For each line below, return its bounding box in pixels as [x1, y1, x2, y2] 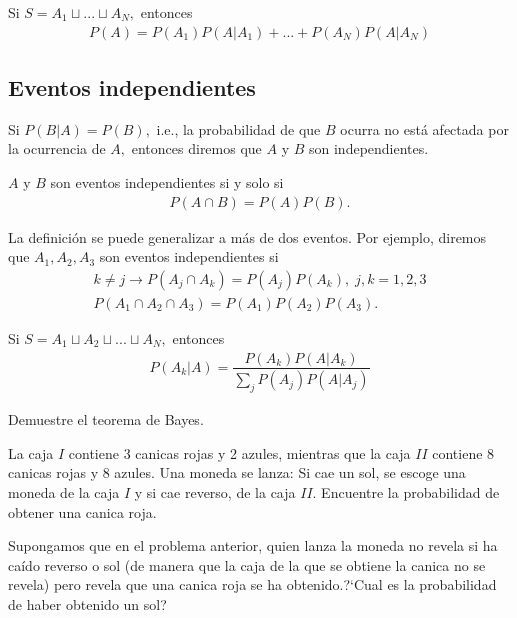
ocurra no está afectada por [340, 118, 509, 139]
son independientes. [309, 138, 429, 159]
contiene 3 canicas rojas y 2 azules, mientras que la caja [68, 442, 411, 463]
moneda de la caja [8, 482, 120, 502]
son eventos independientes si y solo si [50, 172, 284, 193]
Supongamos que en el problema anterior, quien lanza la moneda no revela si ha [8, 535, 498, 556]
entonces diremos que [131, 138, 262, 159]
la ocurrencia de [8, 138, 106, 159]
